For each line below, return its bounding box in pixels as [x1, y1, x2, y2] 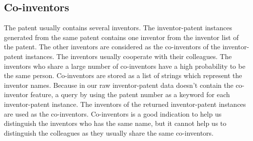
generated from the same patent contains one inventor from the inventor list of [4, 32, 239, 42]
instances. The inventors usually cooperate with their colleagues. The [25, 51, 232, 61]
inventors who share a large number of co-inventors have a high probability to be [4, 60, 246, 71]
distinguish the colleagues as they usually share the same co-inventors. [4, 127, 214, 138]
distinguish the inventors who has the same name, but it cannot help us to [4, 118, 227, 128]
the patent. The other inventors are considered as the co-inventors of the [4, 41, 220, 52]
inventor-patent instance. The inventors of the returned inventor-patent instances [4, 99, 246, 109]
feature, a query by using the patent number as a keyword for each [30, 89, 230, 100]
